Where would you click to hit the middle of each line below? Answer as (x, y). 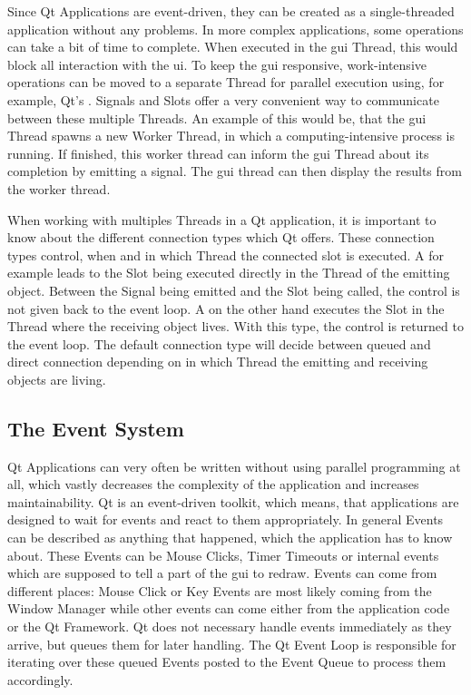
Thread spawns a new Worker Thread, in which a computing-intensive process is (231, 136)
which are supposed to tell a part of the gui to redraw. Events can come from (222, 573)
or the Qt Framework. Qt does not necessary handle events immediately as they (230, 626)
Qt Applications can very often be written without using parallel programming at (234, 466)
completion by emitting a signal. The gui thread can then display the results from (235, 171)
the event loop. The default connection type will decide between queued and (219, 343)
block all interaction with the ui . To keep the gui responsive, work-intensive (217, 64)
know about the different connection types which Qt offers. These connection (221, 237)
